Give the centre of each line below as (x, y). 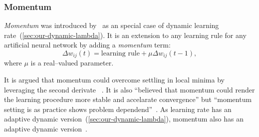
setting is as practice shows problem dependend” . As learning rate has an (118, 109)
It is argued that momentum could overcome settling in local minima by (114, 80)
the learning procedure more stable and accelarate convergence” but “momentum (128, 99)
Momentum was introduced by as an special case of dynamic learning (112, 25)
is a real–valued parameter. (72, 63)
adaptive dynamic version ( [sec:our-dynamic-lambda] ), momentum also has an (124, 119)
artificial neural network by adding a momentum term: (87, 45)
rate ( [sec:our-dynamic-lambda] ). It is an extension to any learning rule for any (125, 35)
